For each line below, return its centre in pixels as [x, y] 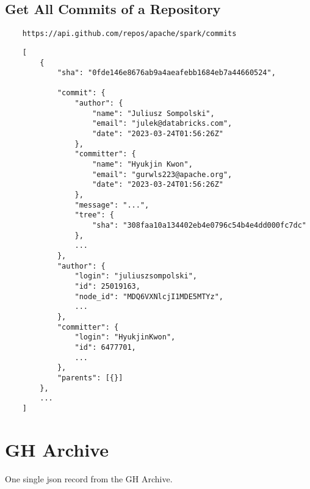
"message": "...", [112, 205]
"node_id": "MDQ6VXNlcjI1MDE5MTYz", [149, 296]
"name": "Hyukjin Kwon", [142, 165]
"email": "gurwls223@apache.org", [162, 174]
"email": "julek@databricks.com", [162, 124]
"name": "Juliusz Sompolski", [153, 113]
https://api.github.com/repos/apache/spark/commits [129, 34]
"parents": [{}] [90, 378]
